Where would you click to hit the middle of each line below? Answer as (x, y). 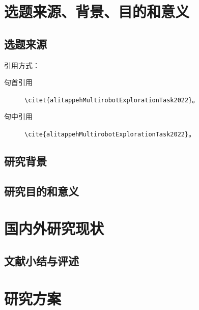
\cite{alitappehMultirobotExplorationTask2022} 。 (110, 134)
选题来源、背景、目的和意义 (97, 11)
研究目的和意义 (41, 191)
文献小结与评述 (41, 261)
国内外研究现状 (54, 228)
